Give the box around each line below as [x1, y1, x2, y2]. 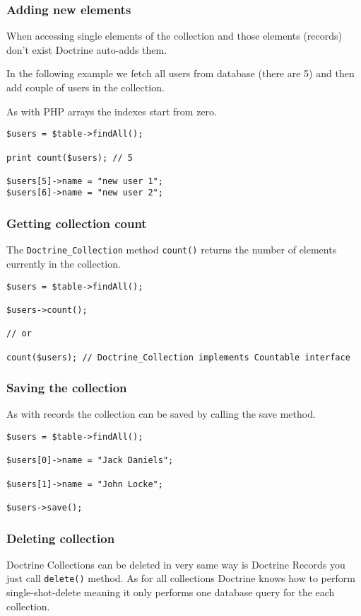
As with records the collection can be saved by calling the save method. [6, 406, 316, 421]
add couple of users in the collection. [6, 80, 165, 94]
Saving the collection [6, 379, 127, 397]
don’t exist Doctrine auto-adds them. [6, 42, 167, 57]
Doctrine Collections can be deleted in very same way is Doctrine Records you [6, 557, 345, 571]
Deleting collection [6, 529, 115, 547]
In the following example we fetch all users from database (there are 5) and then [6, 66, 355, 81]
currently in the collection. [6, 256, 121, 270]
